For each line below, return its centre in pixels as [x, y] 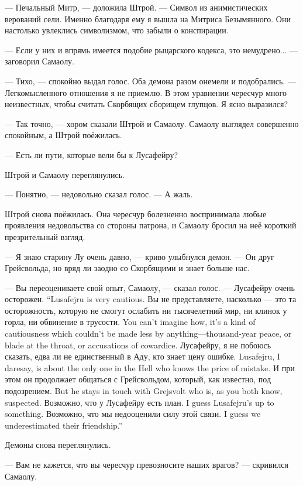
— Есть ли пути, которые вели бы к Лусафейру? [91, 154]
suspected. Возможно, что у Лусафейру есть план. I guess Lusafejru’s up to [140, 402]
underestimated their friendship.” [64, 425]
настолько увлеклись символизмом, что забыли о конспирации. [117, 30]
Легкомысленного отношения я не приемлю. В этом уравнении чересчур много [146, 92]
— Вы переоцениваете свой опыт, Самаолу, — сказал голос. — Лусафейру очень [150, 287]
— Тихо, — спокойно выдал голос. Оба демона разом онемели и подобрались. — [150, 81]
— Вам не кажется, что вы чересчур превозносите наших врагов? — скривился [147, 464]
